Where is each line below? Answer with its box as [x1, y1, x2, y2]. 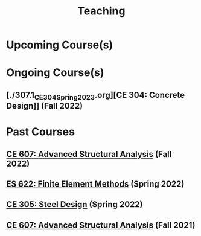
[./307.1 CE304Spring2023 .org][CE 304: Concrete [6, 89, 185, 101]
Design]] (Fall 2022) [6, 101, 83, 111]
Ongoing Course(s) [6, 66, 104, 80]
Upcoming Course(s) [6, 38, 113, 52]
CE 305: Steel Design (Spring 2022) [6, 199, 143, 209]
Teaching [77, 4, 126, 18]
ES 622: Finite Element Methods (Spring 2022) [6, 179, 185, 189]
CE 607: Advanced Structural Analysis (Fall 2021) [6, 220, 196, 230]
